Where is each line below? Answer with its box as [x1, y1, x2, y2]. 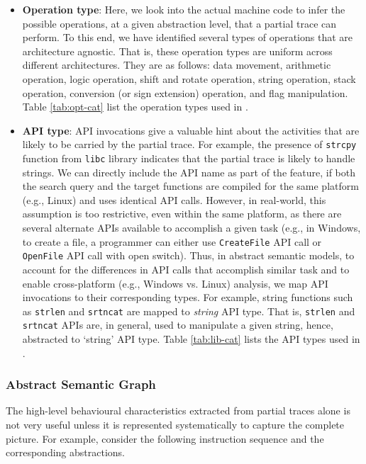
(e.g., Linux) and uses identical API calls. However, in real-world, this [22, 192, 326, 207]
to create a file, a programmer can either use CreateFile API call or [22, 234, 322, 249]
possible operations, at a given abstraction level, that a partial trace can [22, 16, 337, 30]
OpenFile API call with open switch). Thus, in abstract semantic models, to [22, 248, 355, 263]
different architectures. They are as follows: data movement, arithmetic [22, 57, 331, 72]
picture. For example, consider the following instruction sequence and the [6, 431, 324, 446]
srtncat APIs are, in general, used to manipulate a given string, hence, [22, 317, 333, 332]
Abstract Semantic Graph [6, 375, 156, 393]
